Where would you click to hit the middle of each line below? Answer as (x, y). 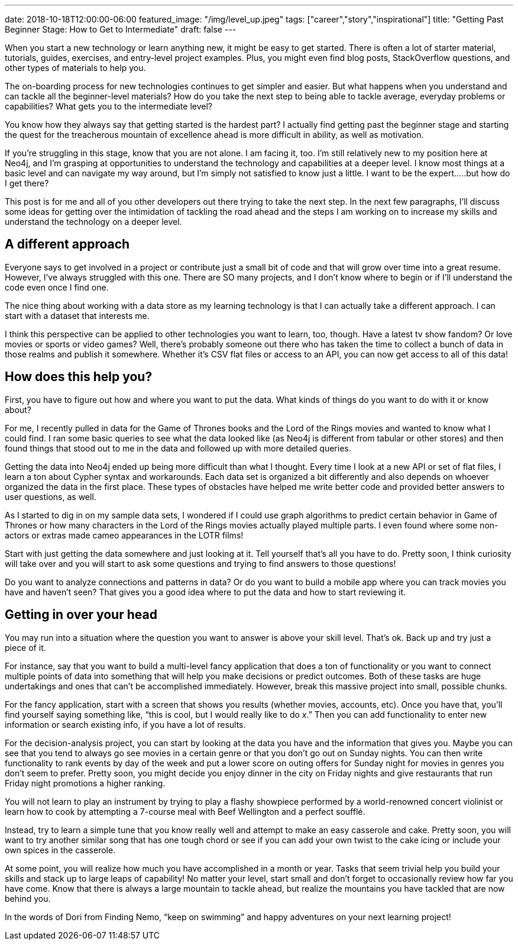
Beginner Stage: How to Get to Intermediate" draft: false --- (121, 29)
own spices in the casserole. (60, 850)
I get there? (27, 183)
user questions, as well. (51, 496)
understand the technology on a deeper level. (93, 222)
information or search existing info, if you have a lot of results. (125, 724)
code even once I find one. (57, 287)
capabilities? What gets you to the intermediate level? (109, 106)
